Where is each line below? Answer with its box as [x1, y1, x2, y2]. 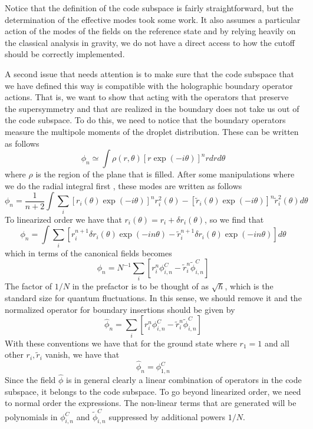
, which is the [225, 280, 274, 292]
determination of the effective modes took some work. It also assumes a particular [5, 13, 301, 25]
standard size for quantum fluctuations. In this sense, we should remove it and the [5, 292, 302, 304]
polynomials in [5, 410, 58, 423]
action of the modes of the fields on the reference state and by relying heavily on [5, 25, 296, 37]
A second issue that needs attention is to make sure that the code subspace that [5, 67, 294, 80]
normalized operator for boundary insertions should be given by [5, 303, 235, 315]
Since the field [5, 374, 56, 386]
